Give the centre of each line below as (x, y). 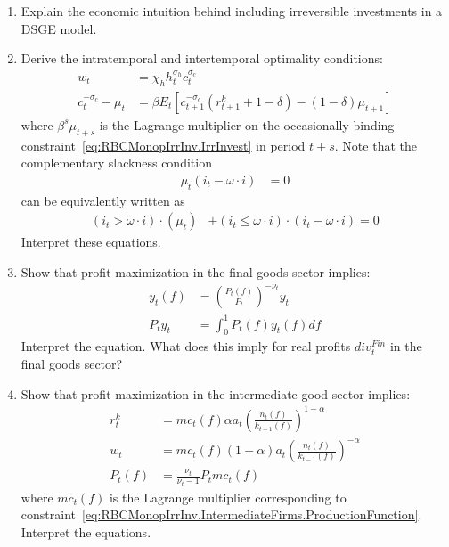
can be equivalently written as (103, 200)
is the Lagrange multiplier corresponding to (228, 497)
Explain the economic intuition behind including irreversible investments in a (232, 11)
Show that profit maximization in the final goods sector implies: (196, 271)
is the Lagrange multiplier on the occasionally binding (247, 124)
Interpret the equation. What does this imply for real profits (186, 346)
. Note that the (376, 145)
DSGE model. (59, 28)
